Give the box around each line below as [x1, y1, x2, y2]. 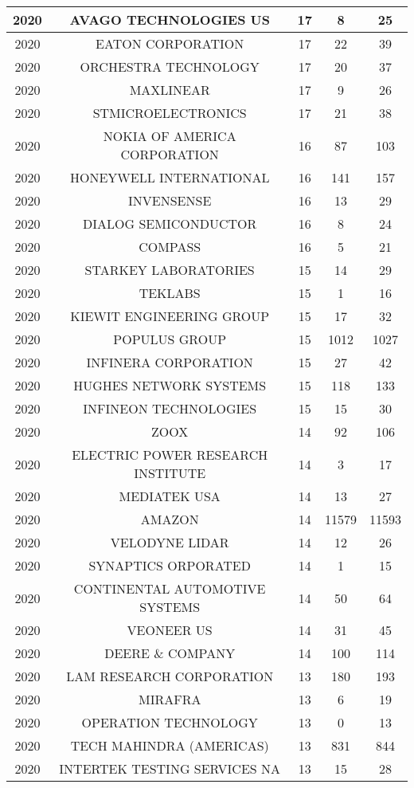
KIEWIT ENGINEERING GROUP [70, 307, 270, 325]
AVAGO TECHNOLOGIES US [69, 10, 270, 29]
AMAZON [140, 510, 199, 528]
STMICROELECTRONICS [92, 104, 247, 122]
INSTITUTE [134, 464, 206, 482]
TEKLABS [139, 284, 201, 302]
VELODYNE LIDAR [110, 533, 229, 551]
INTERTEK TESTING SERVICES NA [59, 759, 281, 778]
